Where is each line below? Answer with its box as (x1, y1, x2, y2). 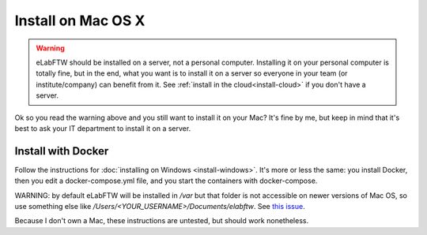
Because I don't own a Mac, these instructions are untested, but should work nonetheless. (14, 216, 308, 226)
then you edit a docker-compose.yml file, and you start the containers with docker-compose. (14, 176, 318, 185)
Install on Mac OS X (14, 12, 145, 29)
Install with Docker (14, 144, 109, 158)
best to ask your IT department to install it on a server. (14, 123, 191, 133)
